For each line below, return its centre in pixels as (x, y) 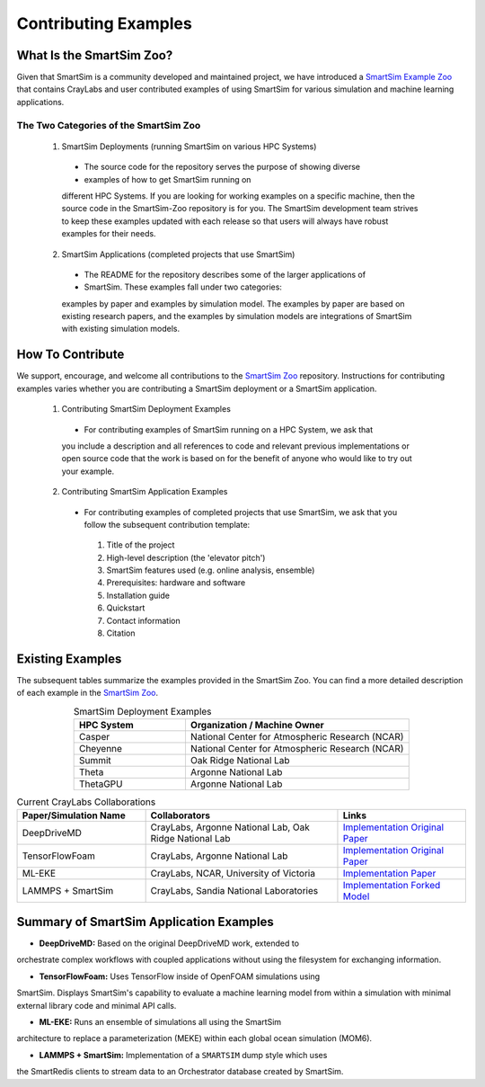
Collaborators (181, 815)
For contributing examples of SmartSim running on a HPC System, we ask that (229, 429)
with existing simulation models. (121, 329)
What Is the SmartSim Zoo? (95, 55)
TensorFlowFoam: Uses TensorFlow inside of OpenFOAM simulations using (180, 976)
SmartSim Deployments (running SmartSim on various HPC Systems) (189, 146)
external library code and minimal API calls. (97, 1005)
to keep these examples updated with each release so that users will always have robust (225, 221)
